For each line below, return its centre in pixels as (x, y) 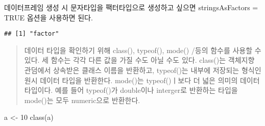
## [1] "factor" (32, 34)
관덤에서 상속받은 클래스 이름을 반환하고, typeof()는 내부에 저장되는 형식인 (143, 70)
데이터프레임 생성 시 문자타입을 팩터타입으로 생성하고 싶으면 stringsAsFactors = (131, 7)
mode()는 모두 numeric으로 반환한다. (82, 100)
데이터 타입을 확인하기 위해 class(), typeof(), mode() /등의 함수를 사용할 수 (143, 50)
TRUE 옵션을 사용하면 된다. (49, 17)
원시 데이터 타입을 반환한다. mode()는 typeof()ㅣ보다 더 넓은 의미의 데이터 (142, 80)
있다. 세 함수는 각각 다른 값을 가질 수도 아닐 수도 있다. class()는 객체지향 (139, 60)
